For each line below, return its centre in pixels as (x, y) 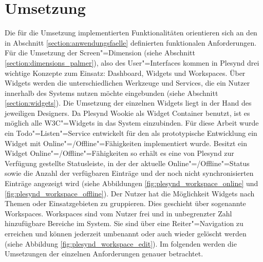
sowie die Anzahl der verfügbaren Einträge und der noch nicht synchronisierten (129, 173)
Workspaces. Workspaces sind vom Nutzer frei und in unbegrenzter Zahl (118, 213)
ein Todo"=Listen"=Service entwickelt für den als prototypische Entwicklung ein (131, 133)
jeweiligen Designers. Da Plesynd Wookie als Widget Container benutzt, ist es (127, 113)
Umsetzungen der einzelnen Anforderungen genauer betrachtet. (104, 254)
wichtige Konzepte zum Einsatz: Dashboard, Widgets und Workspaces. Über (125, 73)
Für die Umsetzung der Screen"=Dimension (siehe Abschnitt (100, 53)
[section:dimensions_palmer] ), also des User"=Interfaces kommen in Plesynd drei (132, 62)
